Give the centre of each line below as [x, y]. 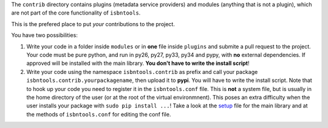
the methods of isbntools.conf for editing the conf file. [99, 114]
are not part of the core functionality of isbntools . [76, 13]
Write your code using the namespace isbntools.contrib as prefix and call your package [142, 72]
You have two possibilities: [45, 35]
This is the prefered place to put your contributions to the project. [93, 24]
